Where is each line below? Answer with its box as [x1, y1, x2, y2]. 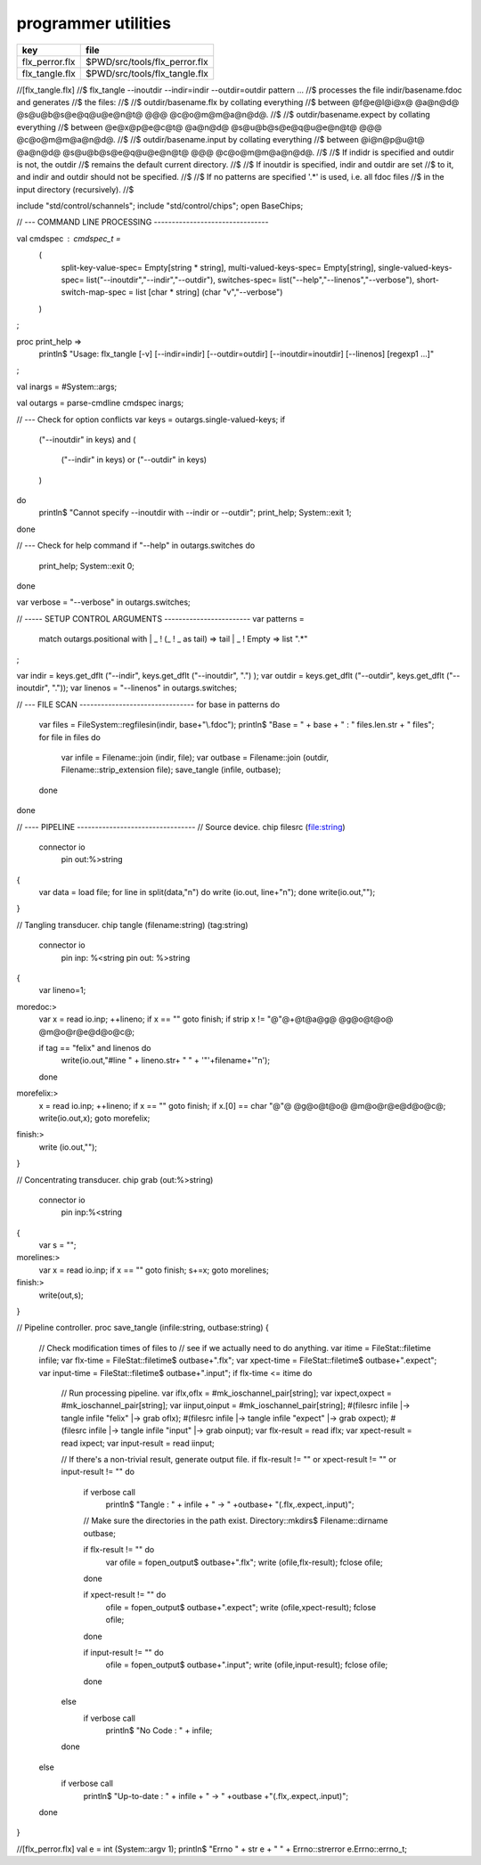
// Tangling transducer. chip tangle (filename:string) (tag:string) [16, 919, 249, 930]
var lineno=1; [38, 985, 86, 996]
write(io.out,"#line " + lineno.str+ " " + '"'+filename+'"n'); [61, 1055, 271, 1066]
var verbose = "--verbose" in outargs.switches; [16, 597, 191, 607]
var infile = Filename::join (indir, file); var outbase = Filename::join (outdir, [61, 752, 330, 762]
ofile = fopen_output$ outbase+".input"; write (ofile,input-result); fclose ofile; [105, 1659, 388, 1670]
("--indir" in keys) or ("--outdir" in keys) [61, 454, 208, 465]
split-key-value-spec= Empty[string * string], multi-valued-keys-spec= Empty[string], [61, 262, 377, 273]
